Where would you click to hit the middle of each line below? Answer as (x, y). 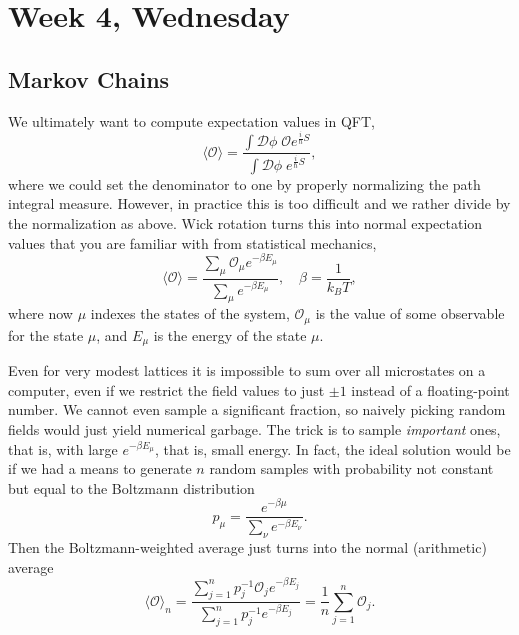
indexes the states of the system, (190, 313)
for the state (46, 334)
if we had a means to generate (100, 468)
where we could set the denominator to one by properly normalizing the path (244, 183)
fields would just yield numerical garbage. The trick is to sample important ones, (254, 429)
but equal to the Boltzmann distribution (131, 487)
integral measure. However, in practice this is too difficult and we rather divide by (259, 203)
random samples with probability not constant (351, 468)
